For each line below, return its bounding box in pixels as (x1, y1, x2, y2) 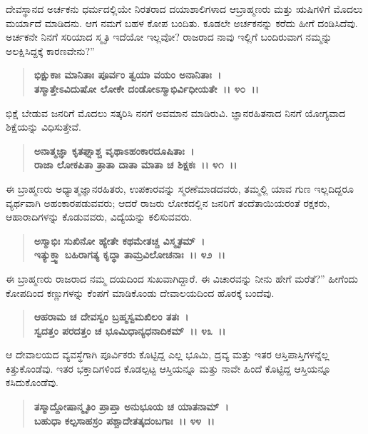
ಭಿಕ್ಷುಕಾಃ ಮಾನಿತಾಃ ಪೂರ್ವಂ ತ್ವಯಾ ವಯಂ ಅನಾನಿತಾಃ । (34, 67, 222, 82)
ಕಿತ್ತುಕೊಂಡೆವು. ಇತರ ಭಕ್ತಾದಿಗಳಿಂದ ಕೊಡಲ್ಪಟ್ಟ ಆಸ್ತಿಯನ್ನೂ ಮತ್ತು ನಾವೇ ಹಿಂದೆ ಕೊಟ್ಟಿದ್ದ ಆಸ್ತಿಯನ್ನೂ (6, 360, 332, 375)
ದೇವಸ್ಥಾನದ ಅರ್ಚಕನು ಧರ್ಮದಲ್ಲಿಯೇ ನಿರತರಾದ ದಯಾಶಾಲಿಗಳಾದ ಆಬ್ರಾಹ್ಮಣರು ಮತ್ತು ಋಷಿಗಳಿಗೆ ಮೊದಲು (6, 1, 363, 16)
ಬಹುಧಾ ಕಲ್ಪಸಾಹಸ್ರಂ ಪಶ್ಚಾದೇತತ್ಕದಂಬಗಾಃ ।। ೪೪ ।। (34, 413, 215, 428)
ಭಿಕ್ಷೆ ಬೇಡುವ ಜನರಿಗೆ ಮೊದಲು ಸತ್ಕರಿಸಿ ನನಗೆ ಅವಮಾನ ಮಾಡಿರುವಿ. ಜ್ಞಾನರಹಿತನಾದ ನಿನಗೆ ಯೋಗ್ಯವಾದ (6, 105, 346, 120)
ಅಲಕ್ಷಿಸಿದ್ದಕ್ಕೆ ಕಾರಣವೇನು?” (6, 43, 95, 58)
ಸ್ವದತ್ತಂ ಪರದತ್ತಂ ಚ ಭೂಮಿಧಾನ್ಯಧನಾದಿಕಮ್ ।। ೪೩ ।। (34, 323, 226, 338)
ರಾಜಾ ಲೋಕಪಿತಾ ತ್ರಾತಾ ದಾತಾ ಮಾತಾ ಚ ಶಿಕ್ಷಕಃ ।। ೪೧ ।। (34, 157, 237, 172)
